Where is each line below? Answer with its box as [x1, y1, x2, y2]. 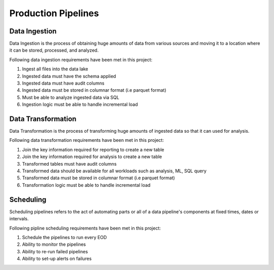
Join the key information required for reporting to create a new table [22, 146, 164, 152]
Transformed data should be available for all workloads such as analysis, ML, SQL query [22, 168, 207, 174]
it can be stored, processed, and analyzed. [9, 47, 99, 53]
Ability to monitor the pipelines [22, 241, 86, 248]
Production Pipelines [9, 8, 99, 19]
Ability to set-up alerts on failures [22, 256, 92, 262]
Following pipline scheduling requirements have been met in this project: [9, 225, 161, 231]
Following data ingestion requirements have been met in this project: [9, 56, 153, 63]
